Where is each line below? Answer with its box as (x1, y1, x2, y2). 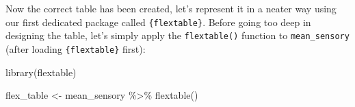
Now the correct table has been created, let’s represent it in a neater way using (5, 1, 337, 15)
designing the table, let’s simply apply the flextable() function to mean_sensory (5, 28, 350, 43)
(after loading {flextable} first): (5, 41, 146, 56)
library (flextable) (5, 64, 77, 79)
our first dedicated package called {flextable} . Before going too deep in (5, 14, 311, 29)
